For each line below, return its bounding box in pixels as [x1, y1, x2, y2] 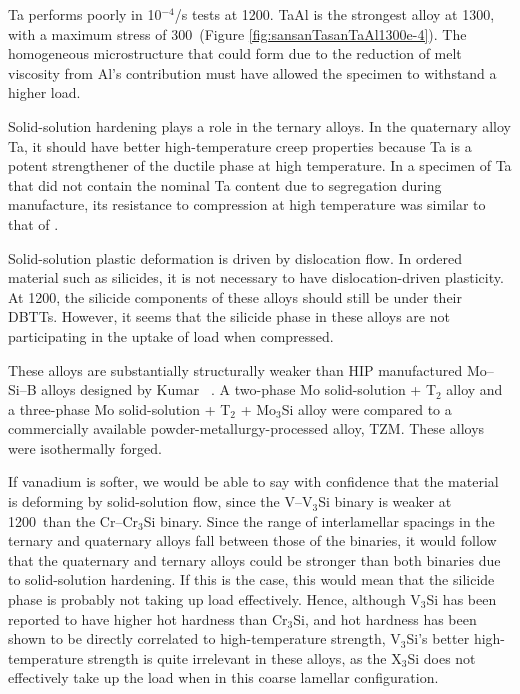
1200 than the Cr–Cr [8, 510, 138, 531]
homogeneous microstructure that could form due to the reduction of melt [8, 43, 462, 64]
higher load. [8, 82, 81, 103]
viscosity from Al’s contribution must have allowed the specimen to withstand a [8, 62, 497, 83]
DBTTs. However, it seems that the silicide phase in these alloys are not [8, 306, 450, 327]
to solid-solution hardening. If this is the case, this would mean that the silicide [8, 569, 495, 590]
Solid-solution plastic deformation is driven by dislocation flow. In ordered [8, 247, 462, 268]
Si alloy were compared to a [281, 398, 452, 419]
